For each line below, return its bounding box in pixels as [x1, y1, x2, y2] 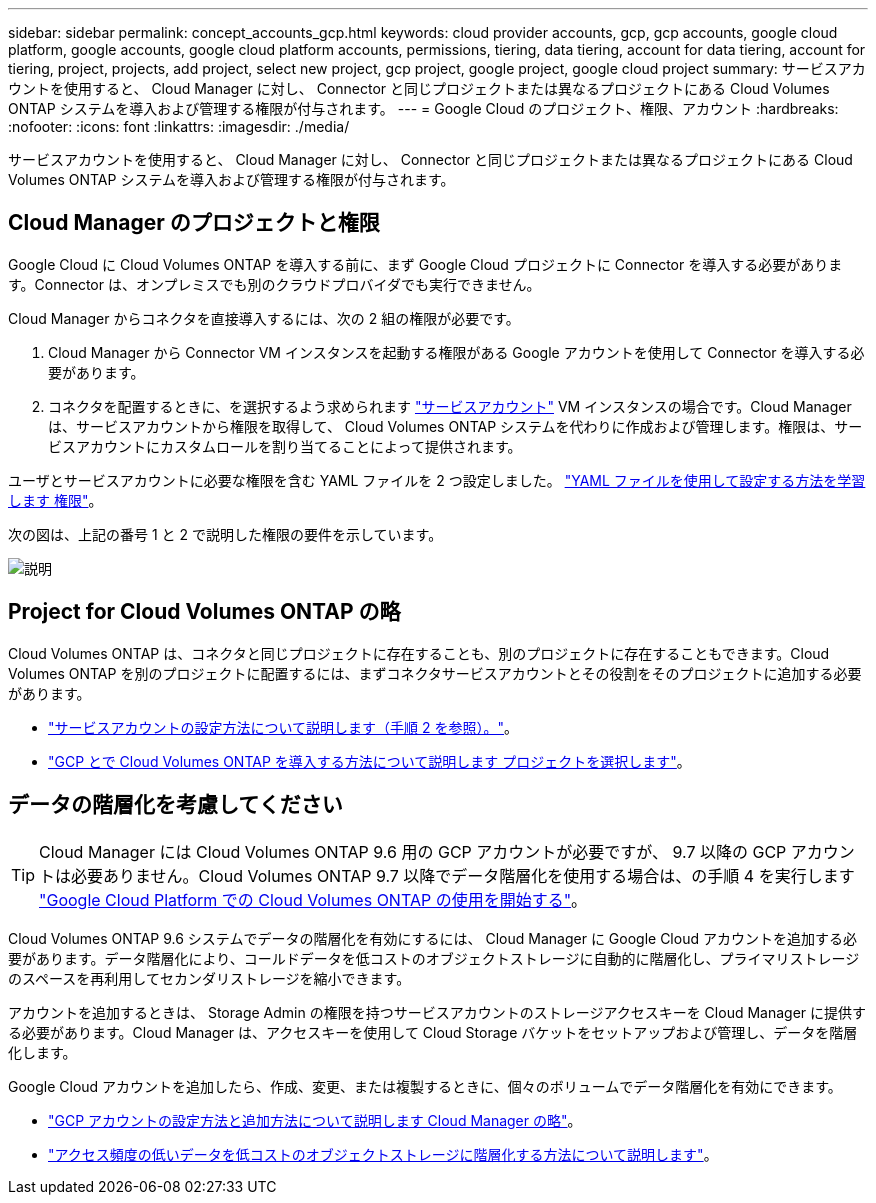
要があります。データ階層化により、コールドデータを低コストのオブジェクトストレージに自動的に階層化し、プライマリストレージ [8, 949, 860, 967]
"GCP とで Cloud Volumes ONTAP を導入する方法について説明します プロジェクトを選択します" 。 [48, 752, 691, 770]
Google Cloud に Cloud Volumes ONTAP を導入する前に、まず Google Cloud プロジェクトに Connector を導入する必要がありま [8, 255, 843, 273]
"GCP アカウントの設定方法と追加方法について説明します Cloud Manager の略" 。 [48, 1111, 582, 1129]
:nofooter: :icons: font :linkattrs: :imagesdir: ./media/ [8, 118, 350, 135]
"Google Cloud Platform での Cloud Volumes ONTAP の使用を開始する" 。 [39, 889, 588, 910]
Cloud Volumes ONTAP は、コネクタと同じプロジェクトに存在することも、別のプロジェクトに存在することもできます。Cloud [8, 644, 830, 662]
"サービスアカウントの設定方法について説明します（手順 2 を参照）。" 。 [48, 718, 519, 736]
